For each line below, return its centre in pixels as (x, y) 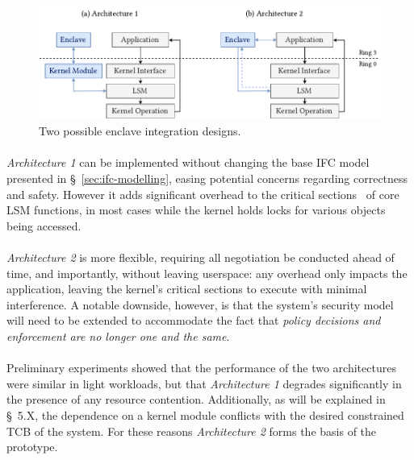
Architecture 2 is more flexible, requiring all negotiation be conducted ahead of (201, 257)
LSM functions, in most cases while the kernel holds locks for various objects (196, 210)
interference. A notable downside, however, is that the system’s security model (200, 304)
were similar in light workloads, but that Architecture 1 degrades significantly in (204, 383)
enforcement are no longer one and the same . (118, 336)
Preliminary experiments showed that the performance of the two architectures (201, 368)
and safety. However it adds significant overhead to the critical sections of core (203, 194)
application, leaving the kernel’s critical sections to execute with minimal (187, 289)
